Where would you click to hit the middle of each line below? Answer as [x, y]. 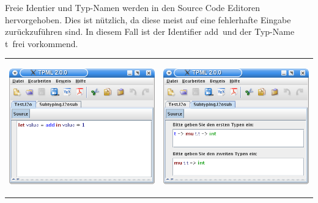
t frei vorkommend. [42, 43]
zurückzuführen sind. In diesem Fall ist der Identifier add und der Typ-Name [150, 31]
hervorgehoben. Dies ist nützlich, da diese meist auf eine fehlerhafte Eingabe [148, 19]
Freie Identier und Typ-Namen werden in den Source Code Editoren [133, 7]
